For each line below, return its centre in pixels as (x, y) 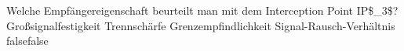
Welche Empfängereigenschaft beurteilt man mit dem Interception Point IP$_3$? (202, 10)
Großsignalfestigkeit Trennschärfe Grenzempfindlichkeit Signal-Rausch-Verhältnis (201, 25)
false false (27, 41)
